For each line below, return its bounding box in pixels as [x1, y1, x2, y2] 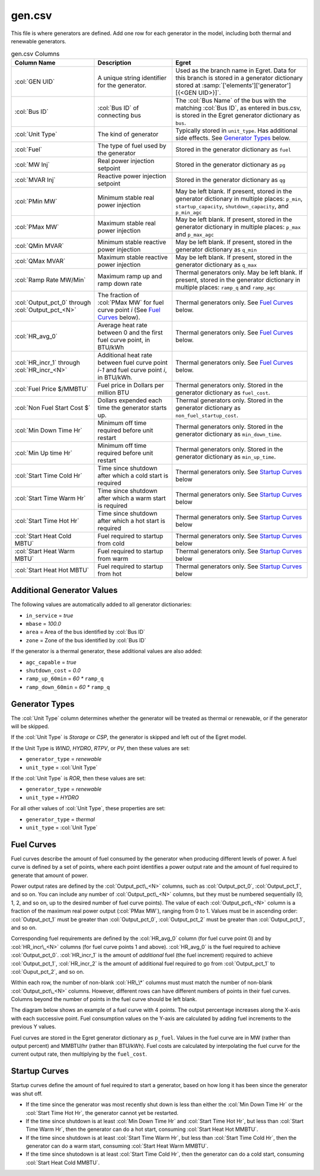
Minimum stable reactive [97, 238, 167, 246]
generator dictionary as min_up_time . [175, 452, 276, 461]
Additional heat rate [97, 350, 152, 359]
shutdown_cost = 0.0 [25, 667, 81, 674]
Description [97, 58, 132, 66]
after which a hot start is [97, 517, 166, 525]
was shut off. [11, 1090, 43, 1097]
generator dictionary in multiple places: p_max [175, 222, 301, 231]
